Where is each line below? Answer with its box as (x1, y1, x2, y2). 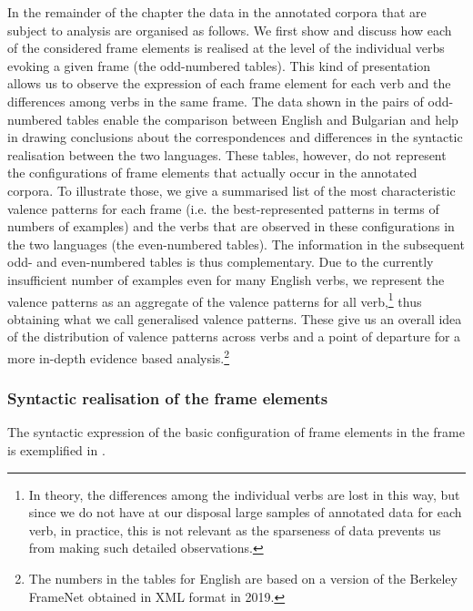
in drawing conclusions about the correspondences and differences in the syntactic (7, 127, 463, 147)
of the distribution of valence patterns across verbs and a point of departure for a (7, 327, 461, 346)
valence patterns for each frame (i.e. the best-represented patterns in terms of (7, 199, 439, 218)
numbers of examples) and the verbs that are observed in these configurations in (7, 217, 455, 236)
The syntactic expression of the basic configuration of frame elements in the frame (7, 423, 465, 442)
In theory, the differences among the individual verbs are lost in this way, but (28, 484, 460, 504)
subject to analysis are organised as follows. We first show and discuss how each (7, 20, 452, 39)
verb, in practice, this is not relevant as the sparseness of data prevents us (28, 520, 441, 539)
